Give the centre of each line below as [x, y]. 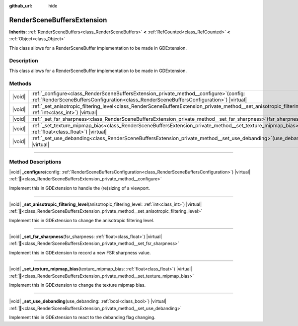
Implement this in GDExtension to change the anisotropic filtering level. [82, 220]
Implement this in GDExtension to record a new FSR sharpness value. [80, 252]
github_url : [21, 6]
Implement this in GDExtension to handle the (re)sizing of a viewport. [79, 188]
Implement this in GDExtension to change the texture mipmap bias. [77, 285]
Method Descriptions [35, 162]
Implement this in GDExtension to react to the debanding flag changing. [82, 318]
